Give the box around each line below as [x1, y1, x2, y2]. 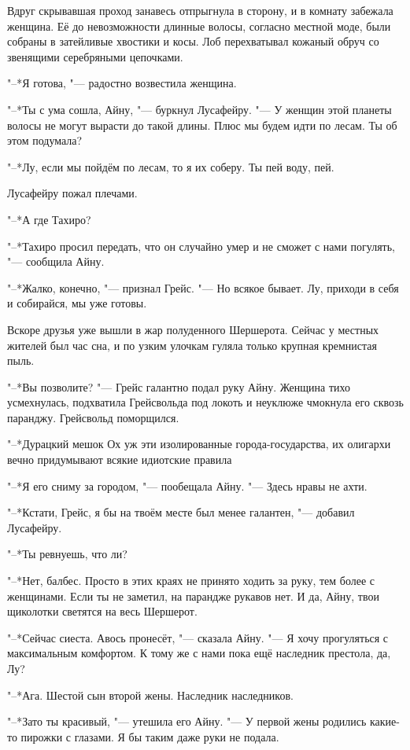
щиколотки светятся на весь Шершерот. [7, 603, 198, 619]
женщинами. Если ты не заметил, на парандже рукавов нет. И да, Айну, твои [7, 587, 379, 604]
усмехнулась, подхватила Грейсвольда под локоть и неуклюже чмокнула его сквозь [7, 394, 404, 410]
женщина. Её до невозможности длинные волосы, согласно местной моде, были [7, 17, 391, 34]
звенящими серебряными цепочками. [7, 48, 183, 64]
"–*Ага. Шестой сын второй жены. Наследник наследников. [7, 686, 294, 703]
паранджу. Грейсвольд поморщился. [7, 409, 179, 425]
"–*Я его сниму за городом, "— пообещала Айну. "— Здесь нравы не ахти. [7, 477, 368, 494]
